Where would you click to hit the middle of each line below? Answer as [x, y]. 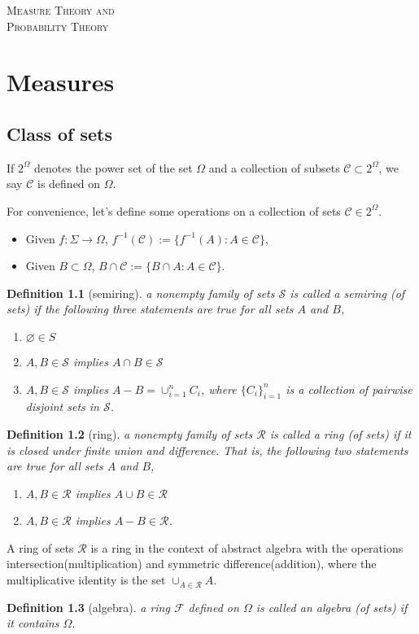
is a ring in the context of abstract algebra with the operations [247, 547]
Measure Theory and [61, 10]
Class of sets [60, 133]
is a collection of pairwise [349, 389]
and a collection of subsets [274, 167]
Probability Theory [58, 26]
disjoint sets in [62, 407]
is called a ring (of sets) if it [340, 433]
